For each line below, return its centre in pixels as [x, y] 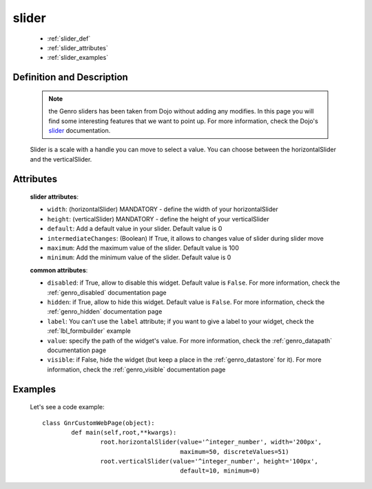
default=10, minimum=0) [220, 471]
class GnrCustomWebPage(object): [99, 423]
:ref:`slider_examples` [78, 58]
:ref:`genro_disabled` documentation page [107, 292]
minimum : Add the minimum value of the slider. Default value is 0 [139, 257]
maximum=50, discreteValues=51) [235, 452]
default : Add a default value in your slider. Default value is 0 [135, 229]
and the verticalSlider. [61, 159]
